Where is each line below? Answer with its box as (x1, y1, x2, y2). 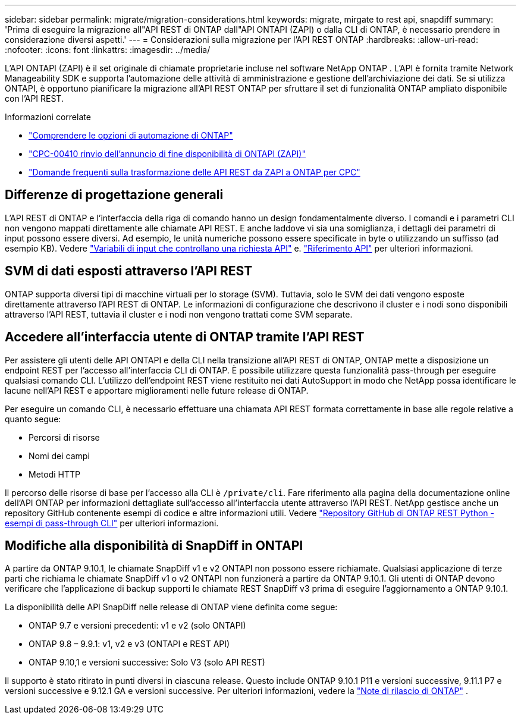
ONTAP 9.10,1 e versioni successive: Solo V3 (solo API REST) (29, 657, 265, 668)
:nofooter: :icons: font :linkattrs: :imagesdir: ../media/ (5, 45, 211, 55)
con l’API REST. (5, 93, 64, 103)
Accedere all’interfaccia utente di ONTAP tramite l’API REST (5, 329, 365, 345)
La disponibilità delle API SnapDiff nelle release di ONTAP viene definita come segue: (5, 602, 338, 613)
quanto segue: (5, 413, 61, 424)
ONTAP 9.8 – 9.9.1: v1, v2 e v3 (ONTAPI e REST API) (29, 639, 230, 649)
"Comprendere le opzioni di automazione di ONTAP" (29, 130, 233, 140)
